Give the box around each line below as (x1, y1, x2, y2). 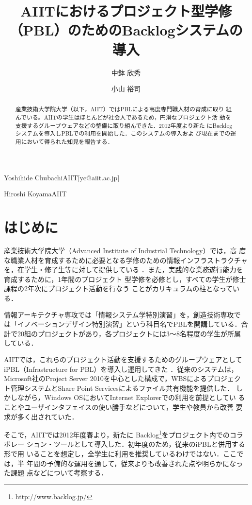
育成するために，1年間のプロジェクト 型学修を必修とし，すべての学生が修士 (4, 274, 246, 284)
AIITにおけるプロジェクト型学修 (20, 1, 232, 21)
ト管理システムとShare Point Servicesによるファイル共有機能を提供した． (4, 383, 234, 393)
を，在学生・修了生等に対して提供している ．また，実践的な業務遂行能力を (4, 264, 243, 275)
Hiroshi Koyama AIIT (4, 189, 67, 199)
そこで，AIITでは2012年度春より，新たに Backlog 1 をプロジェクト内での (4, 428, 230, 439)
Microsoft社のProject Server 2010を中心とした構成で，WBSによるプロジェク (4, 373, 241, 383)
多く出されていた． (17, 411, 79, 421)
